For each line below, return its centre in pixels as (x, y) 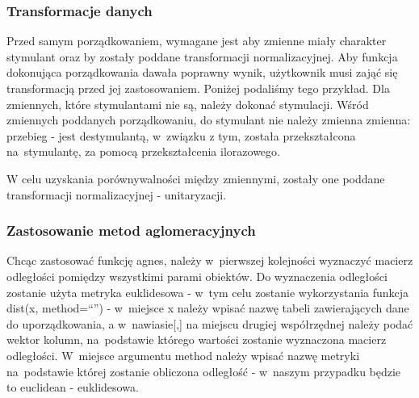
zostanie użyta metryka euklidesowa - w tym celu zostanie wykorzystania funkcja (208, 292)
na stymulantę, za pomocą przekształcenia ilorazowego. (143, 151)
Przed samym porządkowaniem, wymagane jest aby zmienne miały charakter (197, 41)
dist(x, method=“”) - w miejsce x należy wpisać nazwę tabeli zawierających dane (208, 308)
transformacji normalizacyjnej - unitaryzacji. (117, 194)
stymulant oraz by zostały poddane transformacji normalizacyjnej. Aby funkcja (202, 56)
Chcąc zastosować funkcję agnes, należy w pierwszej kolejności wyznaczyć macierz (210, 260)
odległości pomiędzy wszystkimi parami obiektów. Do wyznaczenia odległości (197, 276)
